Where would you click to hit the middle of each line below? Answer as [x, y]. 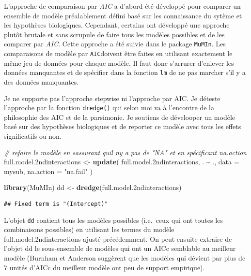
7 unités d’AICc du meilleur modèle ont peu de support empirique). [104, 267]
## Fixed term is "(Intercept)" [56, 204]
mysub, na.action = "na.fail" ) [48, 171]
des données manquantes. [41, 81]
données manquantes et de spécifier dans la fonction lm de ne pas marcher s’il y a [125, 72]
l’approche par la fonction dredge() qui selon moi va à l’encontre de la [109, 108]
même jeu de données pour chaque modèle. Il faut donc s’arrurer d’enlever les [119, 63]
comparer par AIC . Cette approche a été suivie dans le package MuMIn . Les [115, 44]
